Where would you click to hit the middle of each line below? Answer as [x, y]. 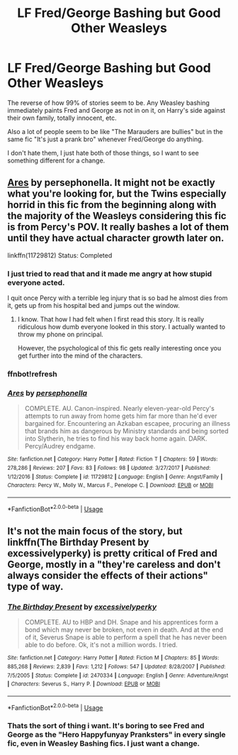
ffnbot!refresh [33, 374]
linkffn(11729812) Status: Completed [60, 255]
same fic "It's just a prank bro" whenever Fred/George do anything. [106, 139]
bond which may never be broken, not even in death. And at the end [124, 630]
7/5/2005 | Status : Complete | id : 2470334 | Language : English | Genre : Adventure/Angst [118, 676]
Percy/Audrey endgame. [60, 446]
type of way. [35, 586]
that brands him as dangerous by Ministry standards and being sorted [126, 431]
